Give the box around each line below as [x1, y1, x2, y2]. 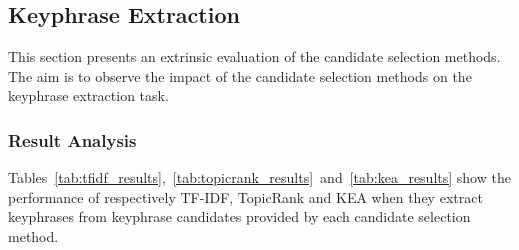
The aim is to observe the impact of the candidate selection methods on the [8, 65, 472, 86]
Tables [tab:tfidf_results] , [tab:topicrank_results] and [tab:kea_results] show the [8, 167, 511, 188]
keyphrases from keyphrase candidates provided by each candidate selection [8, 206, 471, 227]
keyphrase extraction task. [8, 85, 169, 106]
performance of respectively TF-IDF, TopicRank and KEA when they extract [8, 186, 483, 207]
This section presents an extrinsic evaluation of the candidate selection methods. [8, 46, 501, 67]
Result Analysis [8, 127, 137, 152]
